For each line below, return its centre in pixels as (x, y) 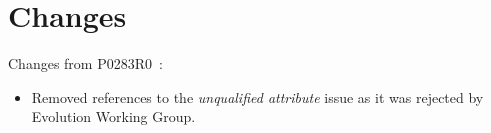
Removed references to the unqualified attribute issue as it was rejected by (257, 96)
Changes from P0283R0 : (85, 63)
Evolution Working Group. (113, 116)
